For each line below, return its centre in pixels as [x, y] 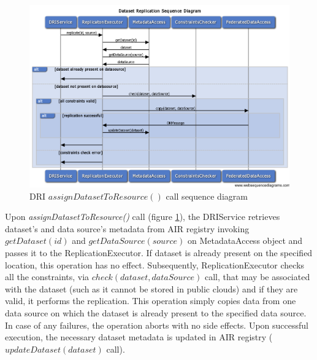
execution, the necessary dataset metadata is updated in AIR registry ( [139, 337]
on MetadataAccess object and [245, 241]
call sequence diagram [207, 196]
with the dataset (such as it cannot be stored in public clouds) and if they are [151, 288]
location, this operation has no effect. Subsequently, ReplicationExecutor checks [155, 264]
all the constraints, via [47, 277]
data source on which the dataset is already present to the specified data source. [156, 313]
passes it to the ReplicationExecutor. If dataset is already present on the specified [159, 253]
